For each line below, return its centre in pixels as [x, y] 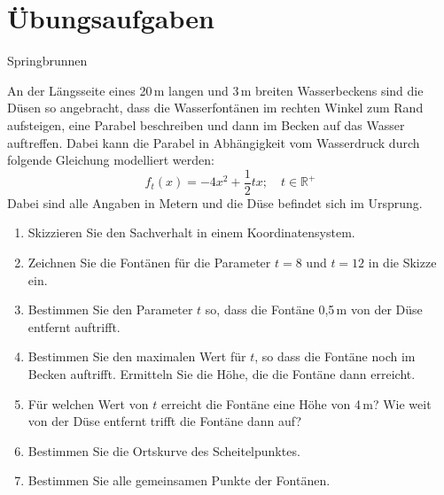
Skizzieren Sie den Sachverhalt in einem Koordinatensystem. [191, 232]
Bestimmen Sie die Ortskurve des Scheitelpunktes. [164, 450]
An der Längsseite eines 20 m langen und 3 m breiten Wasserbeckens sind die [215, 90]
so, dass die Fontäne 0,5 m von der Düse [314, 309]
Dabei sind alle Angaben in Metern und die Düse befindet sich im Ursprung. [215, 202]
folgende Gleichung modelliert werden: [111, 160]
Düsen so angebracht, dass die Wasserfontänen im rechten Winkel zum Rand [215, 108]
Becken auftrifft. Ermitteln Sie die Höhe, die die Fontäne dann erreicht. [222, 373]
